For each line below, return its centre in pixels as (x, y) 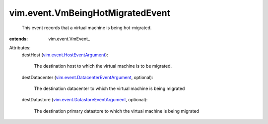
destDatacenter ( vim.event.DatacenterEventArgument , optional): (87, 77)
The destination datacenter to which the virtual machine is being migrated (109, 88)
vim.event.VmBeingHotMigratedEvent (90, 13)
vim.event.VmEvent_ (69, 39)
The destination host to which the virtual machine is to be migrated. (103, 66)
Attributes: (20, 48)
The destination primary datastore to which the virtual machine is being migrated (117, 111)
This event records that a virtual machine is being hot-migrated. (87, 28)
